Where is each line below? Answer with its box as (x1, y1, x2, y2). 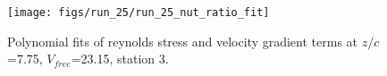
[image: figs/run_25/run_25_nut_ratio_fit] (7, 6, 270, 19)
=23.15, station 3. (71, 49, 169, 68)
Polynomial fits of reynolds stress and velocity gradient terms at (7, 31, 358, 50)
